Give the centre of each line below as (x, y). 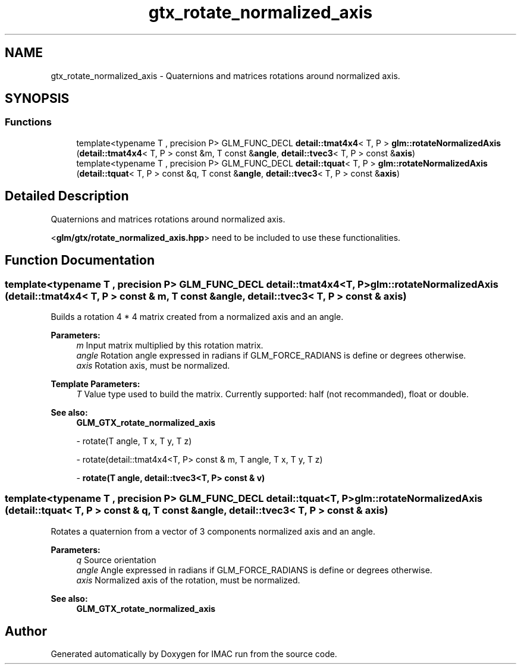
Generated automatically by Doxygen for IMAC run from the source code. (194, 654)
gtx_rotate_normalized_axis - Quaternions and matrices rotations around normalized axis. (225, 76)
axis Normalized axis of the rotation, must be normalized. (188, 580)
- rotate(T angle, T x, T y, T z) (134, 441)
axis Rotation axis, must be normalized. (153, 365)
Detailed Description (67, 196)
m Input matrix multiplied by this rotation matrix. (170, 345)
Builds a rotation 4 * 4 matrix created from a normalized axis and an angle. (197, 316)
